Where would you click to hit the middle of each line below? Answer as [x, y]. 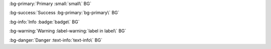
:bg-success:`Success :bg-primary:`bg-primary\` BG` [64, 13]
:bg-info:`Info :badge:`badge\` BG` [44, 22]
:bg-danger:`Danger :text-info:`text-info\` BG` [56, 40]
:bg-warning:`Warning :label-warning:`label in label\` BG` [68, 31]
